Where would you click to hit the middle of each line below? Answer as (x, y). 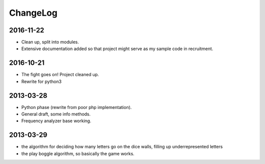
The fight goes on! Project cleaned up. (60, 75)
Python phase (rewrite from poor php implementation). (77, 107)
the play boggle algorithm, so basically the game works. (78, 153)
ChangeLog (33, 13)
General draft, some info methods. (56, 114)
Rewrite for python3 (41, 82)
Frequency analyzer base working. (56, 121)
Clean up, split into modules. (50, 42)
